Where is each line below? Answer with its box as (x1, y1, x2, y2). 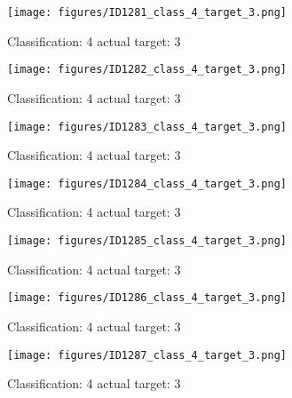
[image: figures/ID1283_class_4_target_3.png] (7, 120, 287, 133)
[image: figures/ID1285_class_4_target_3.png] (7, 235, 287, 247)
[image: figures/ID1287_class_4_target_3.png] (7, 348, 287, 362)
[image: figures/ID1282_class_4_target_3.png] (7, 63, 287, 76)
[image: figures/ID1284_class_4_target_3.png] (7, 177, 287, 190)
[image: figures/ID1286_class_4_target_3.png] (7, 291, 287, 305)
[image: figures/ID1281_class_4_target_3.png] (7, 6, 287, 19)
